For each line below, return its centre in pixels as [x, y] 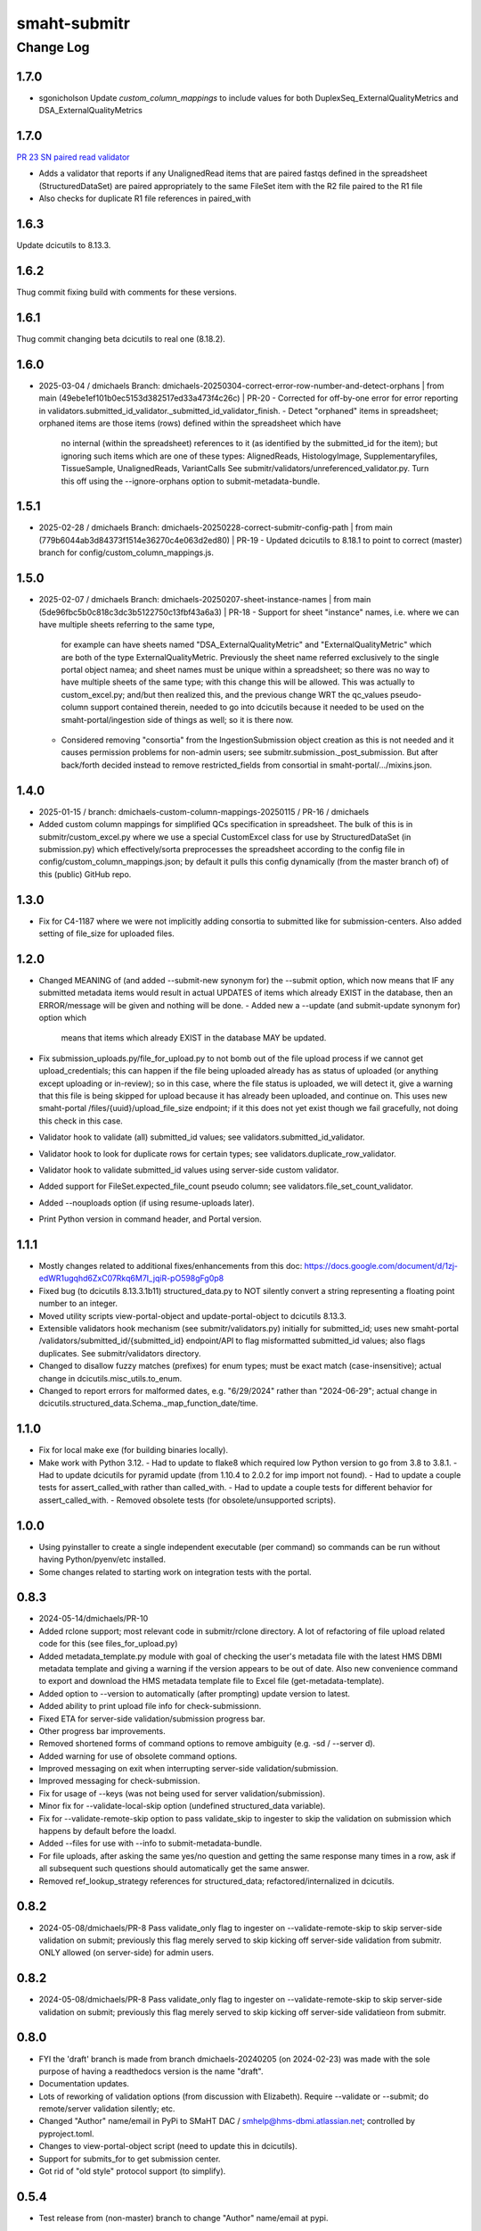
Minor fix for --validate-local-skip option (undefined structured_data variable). [182, 1806]
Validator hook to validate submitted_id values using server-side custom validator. [189, 1170]
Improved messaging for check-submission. [119, 1781]
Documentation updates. [84, 2084]
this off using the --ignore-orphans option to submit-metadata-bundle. [191, 481]
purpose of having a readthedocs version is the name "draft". [151, 2071]
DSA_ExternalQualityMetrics [90, 111]
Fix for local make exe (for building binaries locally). [134, 1450]
